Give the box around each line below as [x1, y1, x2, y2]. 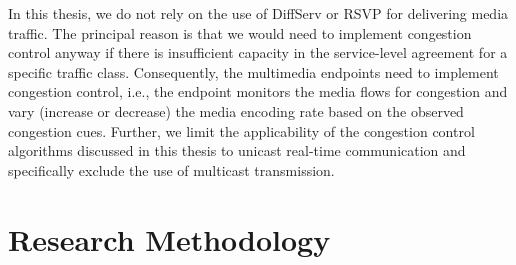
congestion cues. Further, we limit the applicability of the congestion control [8, 120, 475, 141]
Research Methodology [8, 218, 331, 259]
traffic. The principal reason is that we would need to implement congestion [8, 22, 472, 43]
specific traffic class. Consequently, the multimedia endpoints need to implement [8, 61, 499, 82]
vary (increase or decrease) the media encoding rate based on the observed [8, 100, 464, 121]
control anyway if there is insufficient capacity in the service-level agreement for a [8, 42, 508, 63]
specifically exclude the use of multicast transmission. [8, 159, 335, 180]
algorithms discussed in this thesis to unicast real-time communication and [8, 140, 466, 161]
